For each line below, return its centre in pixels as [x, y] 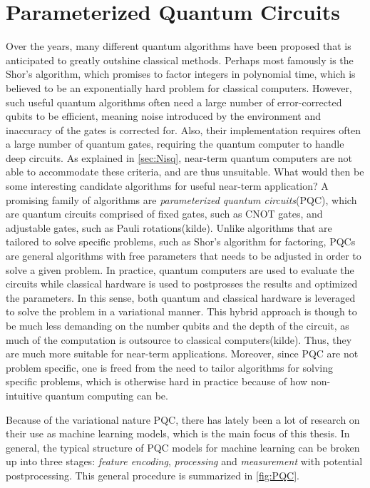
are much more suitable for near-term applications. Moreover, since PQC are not [182, 354]
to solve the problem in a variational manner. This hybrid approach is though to [181, 311]
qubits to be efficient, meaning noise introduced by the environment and [164, 116]
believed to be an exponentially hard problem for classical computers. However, [179, 87]
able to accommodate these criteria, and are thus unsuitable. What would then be [185, 172]
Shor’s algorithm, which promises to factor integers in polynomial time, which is [181, 74]
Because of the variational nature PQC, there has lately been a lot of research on [183, 419]
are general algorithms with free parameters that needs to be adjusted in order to [184, 256]
